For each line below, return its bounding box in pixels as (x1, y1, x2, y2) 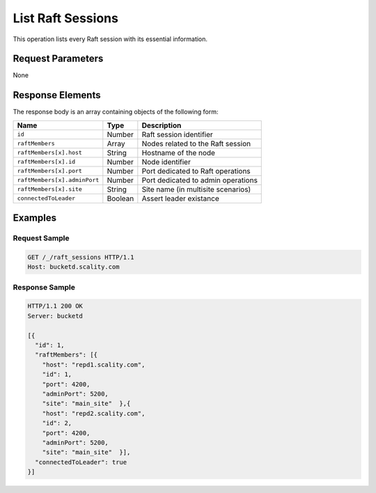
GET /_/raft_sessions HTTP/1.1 (27, 253, 135, 261)
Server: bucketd (27, 312, 84, 320)
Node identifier (141, 157, 191, 166)
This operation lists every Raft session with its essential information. (13, 35, 208, 43)
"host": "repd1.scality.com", (42, 361, 146, 368)
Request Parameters (13, 53, 104, 65)
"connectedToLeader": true (35, 458, 127, 466)
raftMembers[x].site (17, 185, 83, 193)
